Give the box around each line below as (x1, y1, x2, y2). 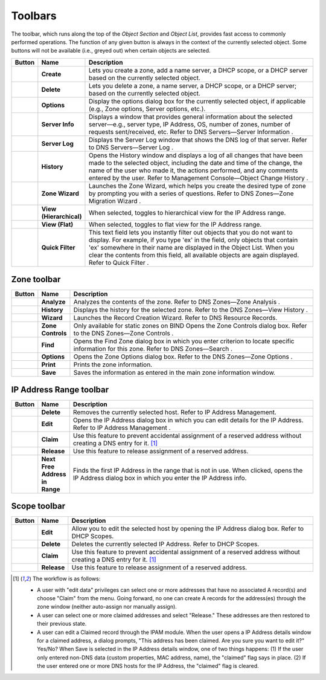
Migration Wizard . (88, 196, 141, 205)
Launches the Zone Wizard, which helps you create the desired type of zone (88, 181, 306, 190)
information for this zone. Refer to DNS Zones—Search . (73, 345, 232, 353)
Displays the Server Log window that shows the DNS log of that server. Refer (88, 135, 307, 144)
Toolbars (11, 9, 57, 22)
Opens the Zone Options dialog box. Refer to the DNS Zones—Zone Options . (73, 352, 293, 361)
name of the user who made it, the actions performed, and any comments (88, 166, 298, 175)
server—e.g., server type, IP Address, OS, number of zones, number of (88, 120, 291, 128)
